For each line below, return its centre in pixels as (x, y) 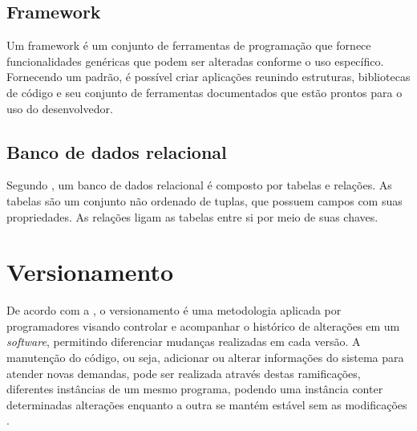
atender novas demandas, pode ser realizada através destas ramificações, (184, 373)
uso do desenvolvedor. (60, 108)
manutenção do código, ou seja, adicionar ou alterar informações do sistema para (205, 358)
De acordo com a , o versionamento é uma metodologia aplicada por (174, 310)
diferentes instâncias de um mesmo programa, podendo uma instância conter (195, 389)
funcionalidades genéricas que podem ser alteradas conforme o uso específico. (195, 61)
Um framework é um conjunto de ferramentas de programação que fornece (189, 45)
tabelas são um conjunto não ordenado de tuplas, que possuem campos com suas (204, 200)
